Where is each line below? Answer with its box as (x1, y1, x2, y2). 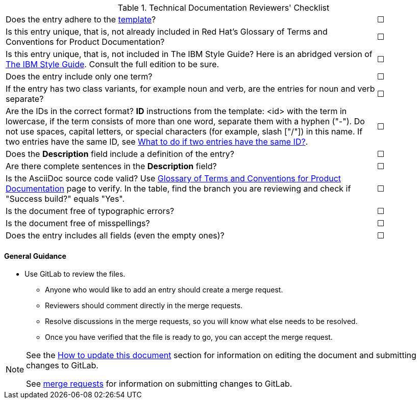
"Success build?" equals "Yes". (6, 194, 125, 204)
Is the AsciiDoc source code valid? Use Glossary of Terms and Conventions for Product (6, 173, 341, 183)
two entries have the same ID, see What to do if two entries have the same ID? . (6, 137, 308, 147)
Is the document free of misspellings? (6, 218, 150, 228)
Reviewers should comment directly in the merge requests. (45, 301, 243, 310)
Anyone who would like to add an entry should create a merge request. (45, 285, 283, 294)
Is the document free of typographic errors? (6, 206, 175, 216)
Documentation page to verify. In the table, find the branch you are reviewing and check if (6, 183, 351, 194)
